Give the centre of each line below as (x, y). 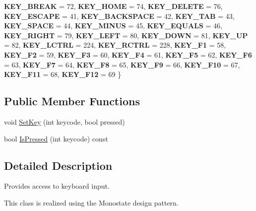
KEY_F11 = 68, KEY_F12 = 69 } (63, 74)
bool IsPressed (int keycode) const (56, 138)
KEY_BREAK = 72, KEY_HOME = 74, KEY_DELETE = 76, (113, 6)
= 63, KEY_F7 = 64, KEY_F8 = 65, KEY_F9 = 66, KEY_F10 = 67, (122, 64)
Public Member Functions (72, 101)
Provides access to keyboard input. (57, 186)
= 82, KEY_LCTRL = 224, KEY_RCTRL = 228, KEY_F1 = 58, (115, 45)
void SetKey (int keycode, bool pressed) (64, 121)
